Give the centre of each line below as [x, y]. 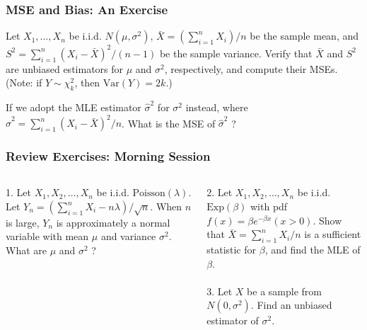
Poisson [149, 194]
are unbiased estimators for [65, 68]
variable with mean [47, 236]
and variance [128, 236]
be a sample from [284, 291]
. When [166, 206]
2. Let [220, 192]
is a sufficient [333, 234]
